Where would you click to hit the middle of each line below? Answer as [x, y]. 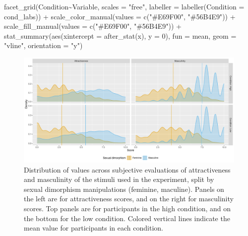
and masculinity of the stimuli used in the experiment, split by [119, 179]
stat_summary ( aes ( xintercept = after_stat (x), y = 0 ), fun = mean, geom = [120, 35]
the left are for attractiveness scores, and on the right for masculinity [129, 199]
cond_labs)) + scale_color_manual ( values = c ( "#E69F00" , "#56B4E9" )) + [120, 16]
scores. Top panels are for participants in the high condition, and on [127, 208]
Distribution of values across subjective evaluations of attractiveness [127, 169]
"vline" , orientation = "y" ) [43, 45]
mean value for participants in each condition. [93, 228]
